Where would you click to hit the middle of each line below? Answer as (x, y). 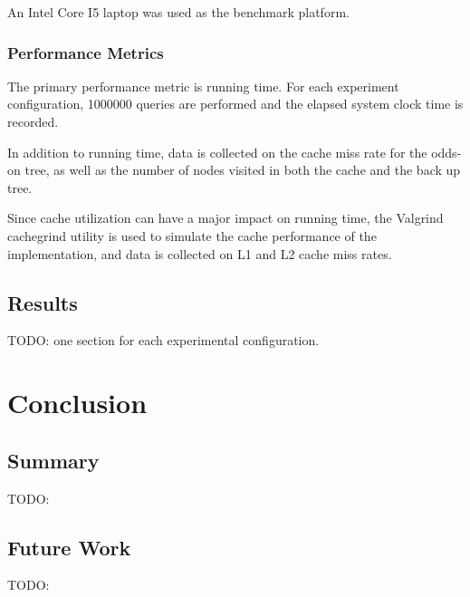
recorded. (33, 121)
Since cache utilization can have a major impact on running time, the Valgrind (225, 218)
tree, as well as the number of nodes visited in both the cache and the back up (243, 170)
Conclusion (77, 403)
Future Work (69, 547)
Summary (53, 460)
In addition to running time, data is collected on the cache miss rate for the (217, 152)
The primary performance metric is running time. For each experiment (203, 86)
